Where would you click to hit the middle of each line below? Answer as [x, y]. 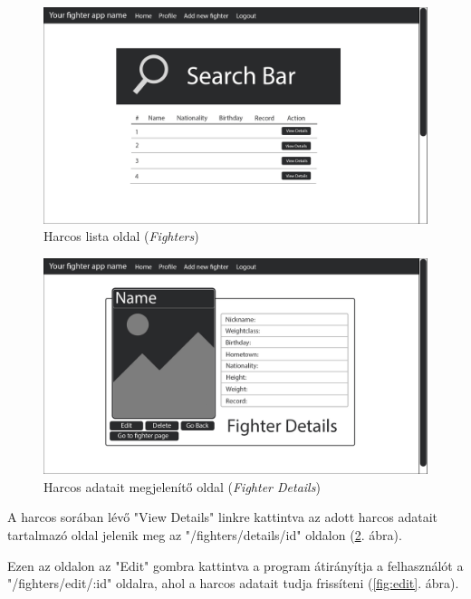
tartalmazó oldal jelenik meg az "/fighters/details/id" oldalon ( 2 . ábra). [205, 534]
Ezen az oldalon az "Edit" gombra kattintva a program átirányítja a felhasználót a [235, 565]
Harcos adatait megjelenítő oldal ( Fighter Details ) [182, 486]
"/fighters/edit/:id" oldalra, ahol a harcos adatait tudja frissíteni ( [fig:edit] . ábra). [233, 583]
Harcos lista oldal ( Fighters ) [121, 236]
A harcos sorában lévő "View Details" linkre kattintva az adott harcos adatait [223, 517]
